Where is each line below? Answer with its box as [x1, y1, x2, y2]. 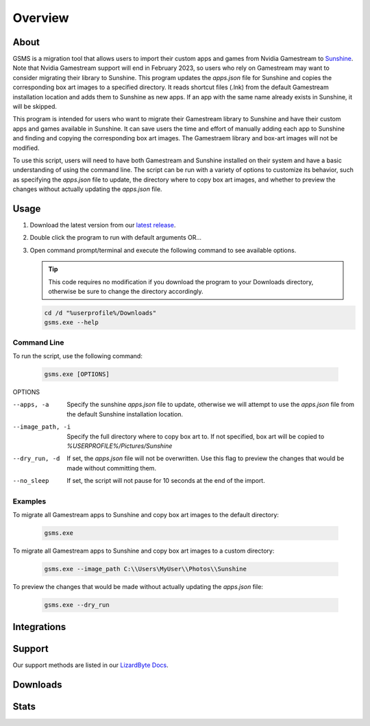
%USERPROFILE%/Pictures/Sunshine [66, 442, 173, 450]
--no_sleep [12, 477, 49, 485]
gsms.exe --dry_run [44, 601, 110, 609]
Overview [12, 10, 69, 25]
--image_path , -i [12, 423, 71, 431]
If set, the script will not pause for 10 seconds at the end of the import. [66, 477, 265, 485]
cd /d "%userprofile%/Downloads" [44, 309, 157, 316]
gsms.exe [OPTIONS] [44, 371, 110, 378]
